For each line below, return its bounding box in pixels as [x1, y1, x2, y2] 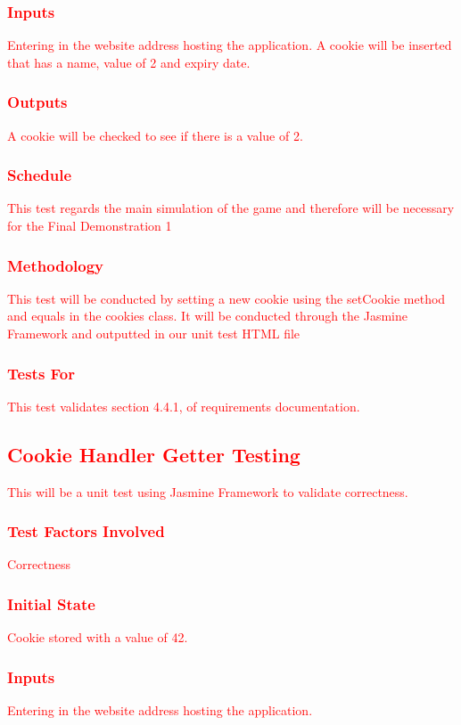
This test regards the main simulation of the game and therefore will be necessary [7, 199, 455, 217]
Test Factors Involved [7, 520, 165, 542]
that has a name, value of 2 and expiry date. [7, 53, 251, 71]
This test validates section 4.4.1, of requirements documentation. [7, 396, 360, 415]
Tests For [7, 362, 76, 384]
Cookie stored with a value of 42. [7, 628, 188, 647]
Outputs [7, 91, 68, 113]
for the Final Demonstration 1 [7, 216, 172, 235]
